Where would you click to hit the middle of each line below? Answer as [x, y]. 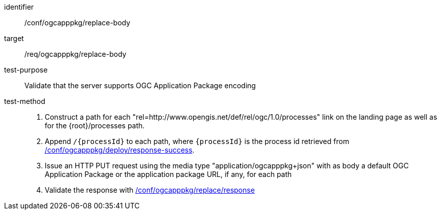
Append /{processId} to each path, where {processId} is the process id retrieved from [197, 141]
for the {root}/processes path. [95, 126]
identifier [19, 7]
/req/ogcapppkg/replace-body [75, 54]
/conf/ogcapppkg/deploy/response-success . [120, 150]
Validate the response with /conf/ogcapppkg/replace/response [150, 190]
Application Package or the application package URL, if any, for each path [168, 174]
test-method [25, 101]
